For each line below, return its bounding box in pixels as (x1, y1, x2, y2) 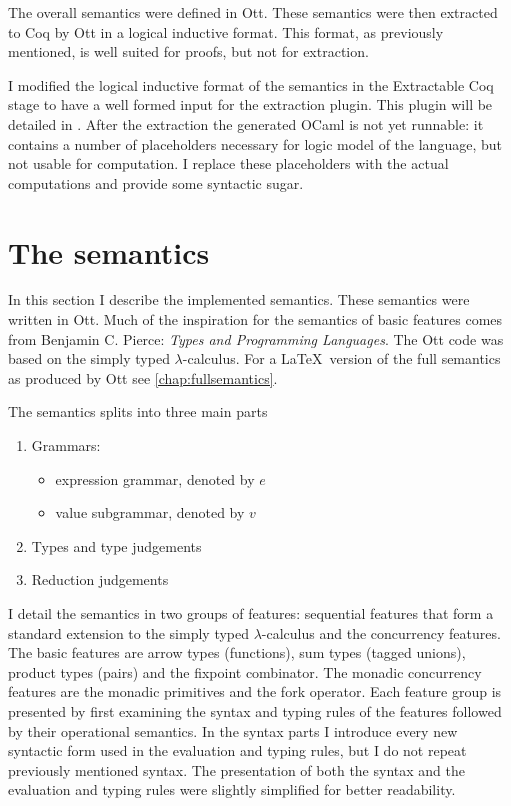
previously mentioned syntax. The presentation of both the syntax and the (8, 759, 465, 780)
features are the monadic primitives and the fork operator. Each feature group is (8, 681, 502, 702)
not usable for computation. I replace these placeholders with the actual (8, 153, 449, 174)
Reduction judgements (31, 569, 169, 590)
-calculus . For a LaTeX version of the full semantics (182, 348, 501, 369)
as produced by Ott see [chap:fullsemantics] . (8, 367, 278, 388)
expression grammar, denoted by (55, 468, 255, 489)
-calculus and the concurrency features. (261, 622, 501, 643)
